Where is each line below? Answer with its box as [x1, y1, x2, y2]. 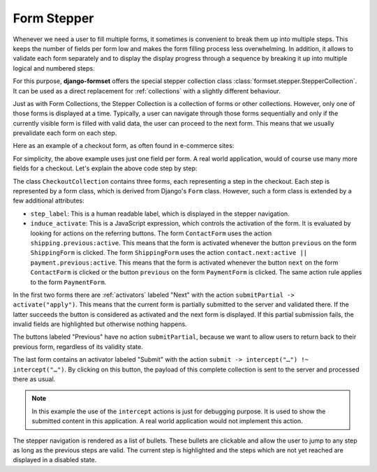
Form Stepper [13, 10, 94, 26]
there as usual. [13, 375, 56, 383]
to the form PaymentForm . [30, 278, 107, 286]
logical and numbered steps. [13, 64, 95, 73]
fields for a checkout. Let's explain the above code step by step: [13, 164, 198, 172]
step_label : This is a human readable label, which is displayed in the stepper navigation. [30, 209, 290, 218]
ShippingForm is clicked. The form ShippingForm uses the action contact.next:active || [30, 249, 308, 257]
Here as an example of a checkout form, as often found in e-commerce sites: [13, 142, 235, 150]
